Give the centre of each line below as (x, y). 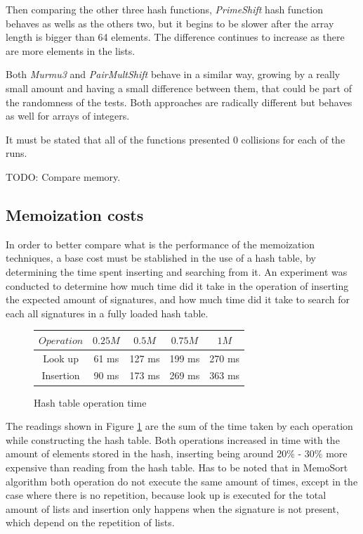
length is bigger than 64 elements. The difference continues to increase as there (175, 37)
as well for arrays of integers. (68, 116)
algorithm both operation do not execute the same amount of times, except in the (182, 481)
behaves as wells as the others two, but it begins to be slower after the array (170, 23)
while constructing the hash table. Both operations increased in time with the (173, 439)
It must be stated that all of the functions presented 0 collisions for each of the (176, 139)
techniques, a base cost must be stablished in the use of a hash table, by (161, 258)
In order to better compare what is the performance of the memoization (160, 244)
